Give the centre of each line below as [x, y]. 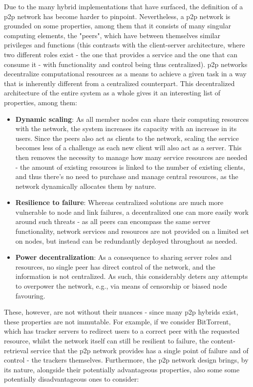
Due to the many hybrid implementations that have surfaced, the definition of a [124, 6]
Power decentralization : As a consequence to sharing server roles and [124, 257]
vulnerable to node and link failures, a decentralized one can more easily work [132, 212]
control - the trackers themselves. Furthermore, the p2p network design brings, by [126, 360]
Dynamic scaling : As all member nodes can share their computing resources [132, 119]
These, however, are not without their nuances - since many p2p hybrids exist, [121, 312]
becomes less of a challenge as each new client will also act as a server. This [128, 148]
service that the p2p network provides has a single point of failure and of [139, 350]
